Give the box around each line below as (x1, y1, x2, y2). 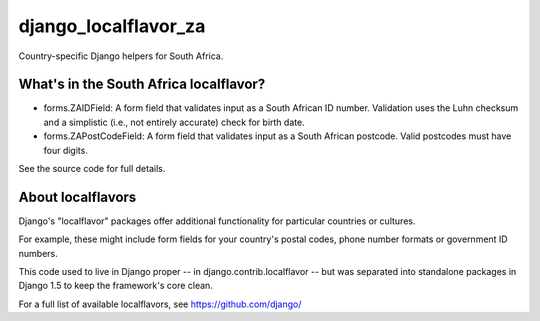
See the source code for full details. (18, 163, 166, 175)
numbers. (18, 247, 59, 259)
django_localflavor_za (18, 15, 206, 37)
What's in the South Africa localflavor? (18, 76, 266, 93)
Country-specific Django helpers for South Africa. (18, 50, 224, 62)
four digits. (43, 144, 89, 156)
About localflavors (18, 188, 137, 205)
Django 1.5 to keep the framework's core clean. (18, 280, 214, 292)
